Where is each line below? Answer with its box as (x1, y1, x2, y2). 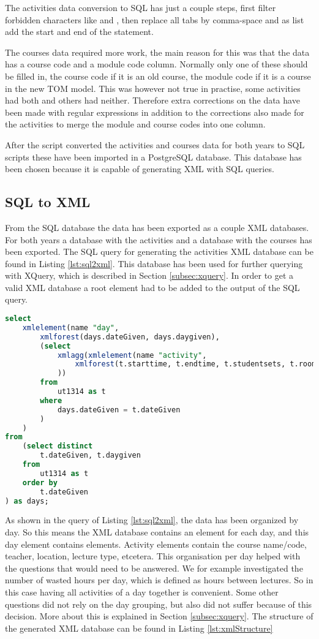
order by (22, 478, 58, 487)
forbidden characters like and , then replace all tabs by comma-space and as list (5, 13, 304, 26)
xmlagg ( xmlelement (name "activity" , (57, 350, 207, 360)
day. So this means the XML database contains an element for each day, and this (5, 526, 309, 539)
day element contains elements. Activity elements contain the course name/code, (5, 537, 307, 550)
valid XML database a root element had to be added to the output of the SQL (5, 281, 300, 293)
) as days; (5, 496, 49, 505)
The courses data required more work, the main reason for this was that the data (5, 45, 310, 58)
